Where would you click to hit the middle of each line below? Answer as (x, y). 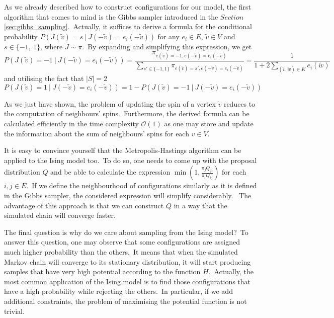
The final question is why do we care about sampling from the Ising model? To (126, 232)
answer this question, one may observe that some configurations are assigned (122, 242)
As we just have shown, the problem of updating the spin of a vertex (110, 103)
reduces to (239, 103)
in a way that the (200, 205)
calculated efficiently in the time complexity (71, 124)
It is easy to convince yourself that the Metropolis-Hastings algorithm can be (123, 150)
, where (51, 46)
